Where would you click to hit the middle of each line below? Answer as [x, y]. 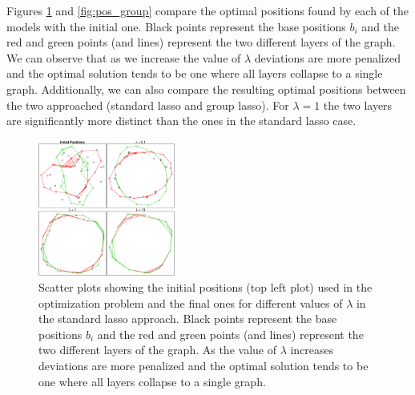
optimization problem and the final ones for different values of [191, 302]
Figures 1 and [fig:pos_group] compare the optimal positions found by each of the [207, 10]
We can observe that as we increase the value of [124, 57]
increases [312, 350]
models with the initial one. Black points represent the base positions [176, 26]
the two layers [358, 105]
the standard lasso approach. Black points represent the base [188, 318]
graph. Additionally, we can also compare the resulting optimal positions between [206, 89]
